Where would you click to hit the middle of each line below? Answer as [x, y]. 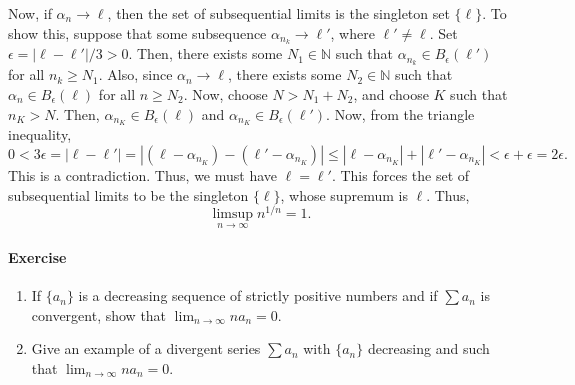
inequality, [40, 134]
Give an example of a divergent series [146, 348]
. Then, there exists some [205, 53]
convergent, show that [99, 314]
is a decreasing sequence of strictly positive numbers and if [258, 295]
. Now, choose [225, 93]
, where [352, 32]
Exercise [37, 257]
